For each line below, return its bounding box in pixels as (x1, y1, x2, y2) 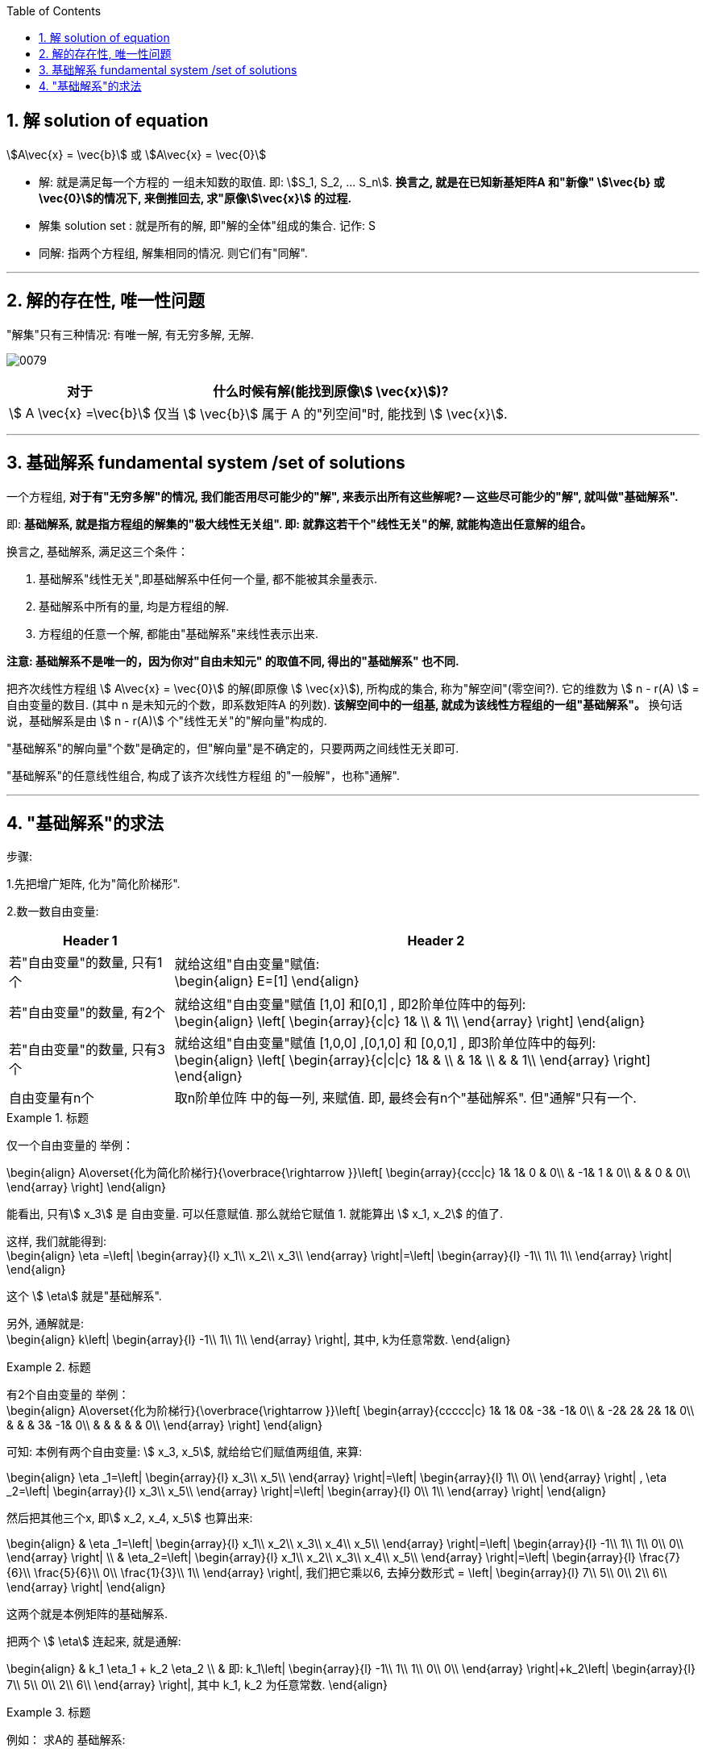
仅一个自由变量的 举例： (6, 1138, 134, 1153)
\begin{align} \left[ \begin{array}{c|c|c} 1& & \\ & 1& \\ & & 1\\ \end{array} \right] (174, 1052, 651, 1069)
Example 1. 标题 (6, 1111, 89, 1125)
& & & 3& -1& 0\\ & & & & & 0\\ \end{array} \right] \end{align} (6, 1418, 323, 1433)
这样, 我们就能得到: (6, 1234, 107, 1249)
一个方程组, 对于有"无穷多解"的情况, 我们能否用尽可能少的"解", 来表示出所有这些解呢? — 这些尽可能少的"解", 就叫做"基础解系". (6, 489, 679, 503)
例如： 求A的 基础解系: (6, 1733, 126, 1747)
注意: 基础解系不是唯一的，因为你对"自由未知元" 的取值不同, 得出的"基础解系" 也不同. (6, 653, 459, 668)
